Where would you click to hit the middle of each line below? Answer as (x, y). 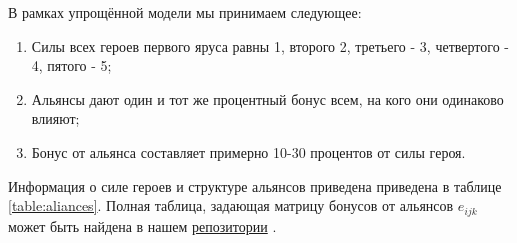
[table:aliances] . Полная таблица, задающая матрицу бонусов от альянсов (231, 205)
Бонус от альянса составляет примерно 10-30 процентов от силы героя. (248, 151)
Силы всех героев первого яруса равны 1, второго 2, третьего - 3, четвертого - (270, 45)
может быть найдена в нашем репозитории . (142, 225)
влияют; (55, 118)
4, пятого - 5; (71, 65)
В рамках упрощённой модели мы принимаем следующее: (185, 12)
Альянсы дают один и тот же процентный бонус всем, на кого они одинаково (267, 98)
